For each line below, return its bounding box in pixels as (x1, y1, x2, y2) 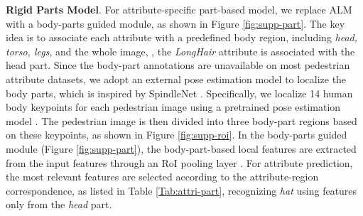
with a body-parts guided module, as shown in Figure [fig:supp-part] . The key (6, 16, 345, 31)
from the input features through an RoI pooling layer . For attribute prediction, (6, 155, 353, 170)
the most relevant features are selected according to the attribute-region (6, 169, 319, 184)
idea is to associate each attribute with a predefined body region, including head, (6, 30, 358, 45)
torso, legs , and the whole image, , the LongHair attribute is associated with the (6, 43, 355, 58)
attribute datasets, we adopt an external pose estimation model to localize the (6, 71, 347, 86)
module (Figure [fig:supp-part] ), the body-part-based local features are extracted (6, 141, 357, 156)
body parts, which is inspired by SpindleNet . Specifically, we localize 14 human (6, 85, 353, 100)
